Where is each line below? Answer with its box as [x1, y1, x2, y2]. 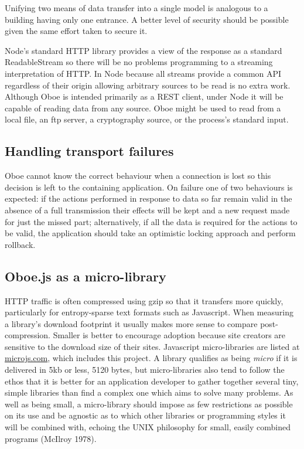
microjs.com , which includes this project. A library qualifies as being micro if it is [5, 352, 298, 364]
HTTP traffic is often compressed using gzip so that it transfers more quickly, [5, 294, 283, 307]
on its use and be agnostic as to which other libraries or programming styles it [5, 409, 286, 421]
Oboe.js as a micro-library [5, 267, 166, 285]
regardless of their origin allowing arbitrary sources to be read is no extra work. [5, 79, 291, 91]
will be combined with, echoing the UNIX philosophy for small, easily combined [5, 421, 291, 433]
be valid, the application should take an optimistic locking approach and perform [5, 227, 296, 239]
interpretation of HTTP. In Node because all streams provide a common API [5, 67, 282, 79]
